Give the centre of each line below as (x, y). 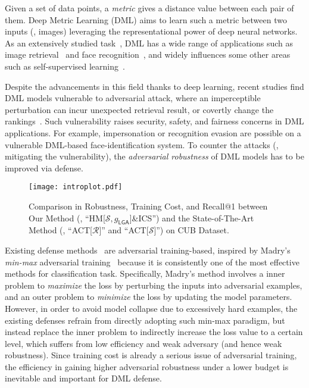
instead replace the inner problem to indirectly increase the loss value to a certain (154, 332)
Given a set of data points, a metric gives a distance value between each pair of (149, 8)
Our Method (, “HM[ (67, 218)
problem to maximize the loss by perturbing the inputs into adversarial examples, (154, 285)
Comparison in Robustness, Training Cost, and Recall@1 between (148, 206)
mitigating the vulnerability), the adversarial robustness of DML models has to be (154, 156)
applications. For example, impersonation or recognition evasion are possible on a (153, 132)
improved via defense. (44, 168)
